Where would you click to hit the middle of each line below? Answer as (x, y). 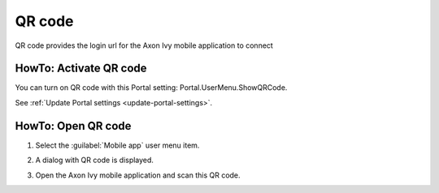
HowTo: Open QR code (73, 126)
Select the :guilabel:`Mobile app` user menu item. (117, 145)
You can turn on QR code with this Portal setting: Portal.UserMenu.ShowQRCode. (151, 88)
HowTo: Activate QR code (81, 69)
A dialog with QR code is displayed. (95, 160)
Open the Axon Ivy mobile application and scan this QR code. (138, 175)
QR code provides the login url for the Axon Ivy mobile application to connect (144, 45)
